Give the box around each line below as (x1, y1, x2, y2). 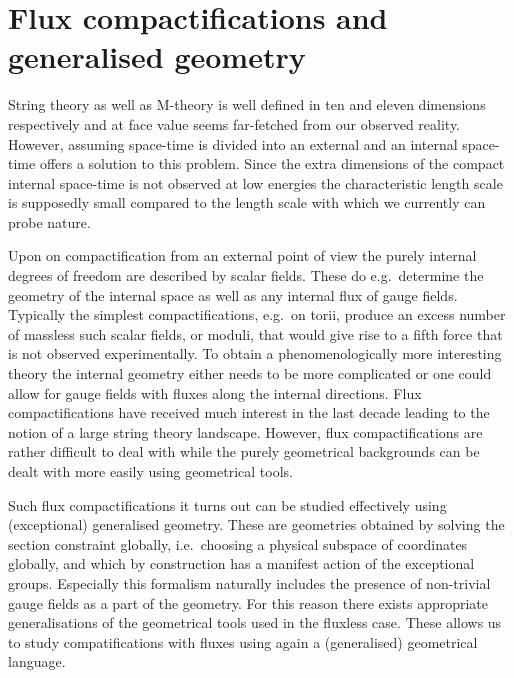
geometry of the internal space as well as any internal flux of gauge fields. (8, 284, 458, 305)
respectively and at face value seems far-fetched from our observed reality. (8, 113, 461, 134)
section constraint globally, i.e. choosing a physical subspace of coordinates (8, 533, 468, 554)
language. (8, 651, 66, 672)
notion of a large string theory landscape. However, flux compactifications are (8, 421, 483, 442)
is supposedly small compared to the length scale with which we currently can (8, 192, 486, 213)
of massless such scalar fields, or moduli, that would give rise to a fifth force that (8, 323, 503, 344)
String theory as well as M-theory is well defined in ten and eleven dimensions (8, 94, 486, 115)
